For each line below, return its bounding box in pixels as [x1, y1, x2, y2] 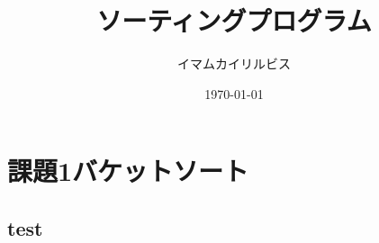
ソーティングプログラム [96, 2, 372, 39]
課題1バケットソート [7, 152, 249, 189]
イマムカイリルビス [177, 54, 291, 73]
